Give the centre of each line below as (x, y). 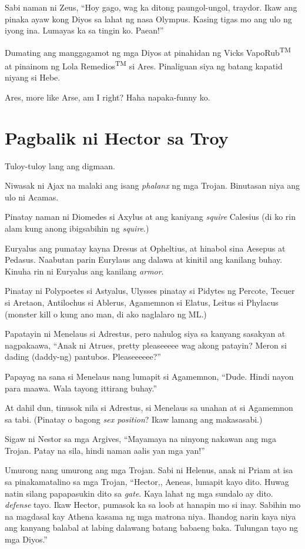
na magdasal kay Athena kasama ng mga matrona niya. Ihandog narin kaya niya (150, 516)
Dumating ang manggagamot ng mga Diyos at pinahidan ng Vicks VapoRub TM (148, 51)
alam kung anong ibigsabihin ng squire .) (77, 228)
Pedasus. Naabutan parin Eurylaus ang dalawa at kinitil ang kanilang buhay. (144, 260)
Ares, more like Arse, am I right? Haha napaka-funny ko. (108, 97)
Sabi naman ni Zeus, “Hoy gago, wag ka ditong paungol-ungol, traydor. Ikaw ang (151, 7)
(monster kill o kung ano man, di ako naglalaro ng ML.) (106, 314)
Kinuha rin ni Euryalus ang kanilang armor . (84, 271)
